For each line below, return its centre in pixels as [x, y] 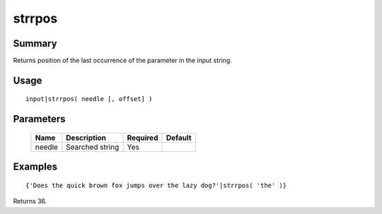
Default [179, 138]
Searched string [93, 147]
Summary [35, 43]
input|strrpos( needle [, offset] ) [89, 99]
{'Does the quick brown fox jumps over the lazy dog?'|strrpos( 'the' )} [156, 185]
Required [143, 138]
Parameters [39, 119]
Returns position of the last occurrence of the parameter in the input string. [123, 61]
